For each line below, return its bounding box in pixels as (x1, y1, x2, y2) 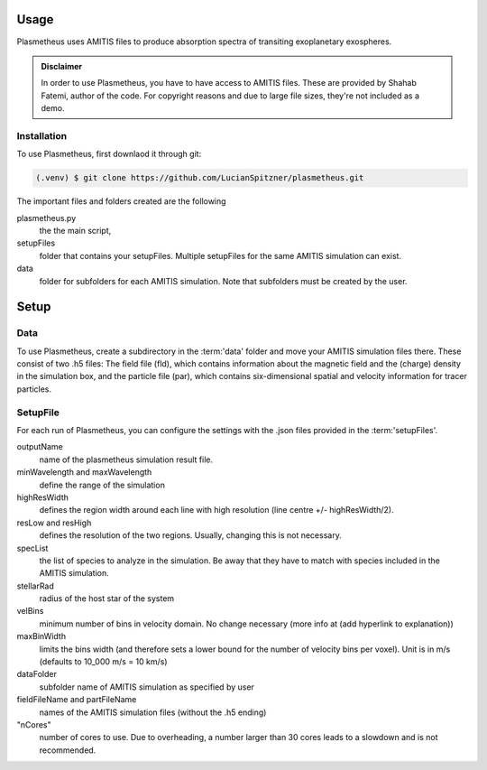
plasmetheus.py (16, 212, 77, 223)
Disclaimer (41, 60, 83, 71)
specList (16, 543, 49, 553)
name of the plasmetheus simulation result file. (39, 454, 214, 465)
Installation (16, 129, 68, 142)
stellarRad (16, 580, 54, 591)
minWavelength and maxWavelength (16, 467, 152, 478)
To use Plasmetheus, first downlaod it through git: (16, 149, 202, 160)
